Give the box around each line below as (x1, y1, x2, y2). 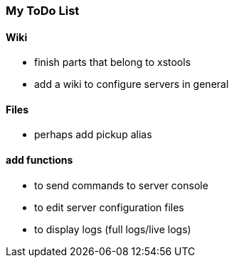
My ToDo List (6, 4, 80, 18)
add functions (6, 154, 73, 167)
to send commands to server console (34, 179, 208, 191)
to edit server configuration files (34, 201, 184, 213)
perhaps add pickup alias (34, 128, 152, 141)
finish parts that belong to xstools (34, 56, 191, 69)
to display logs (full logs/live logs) (34, 223, 191, 235)
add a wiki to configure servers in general (34, 78, 229, 91)
